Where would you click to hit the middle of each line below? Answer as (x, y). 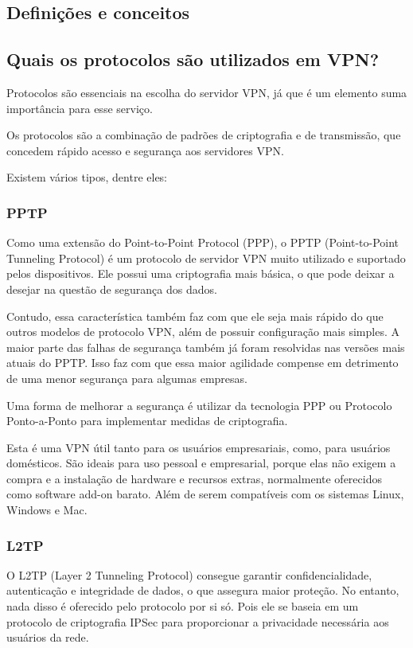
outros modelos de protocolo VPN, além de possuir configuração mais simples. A (203, 332)
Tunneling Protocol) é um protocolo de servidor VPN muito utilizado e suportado (206, 258)
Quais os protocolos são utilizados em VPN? (193, 59)
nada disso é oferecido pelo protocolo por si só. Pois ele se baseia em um (183, 606)
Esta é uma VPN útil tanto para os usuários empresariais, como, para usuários (199, 447)
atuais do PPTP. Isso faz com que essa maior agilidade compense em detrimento (203, 363)
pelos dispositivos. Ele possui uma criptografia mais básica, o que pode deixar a (201, 273)
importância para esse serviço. (80, 108)
